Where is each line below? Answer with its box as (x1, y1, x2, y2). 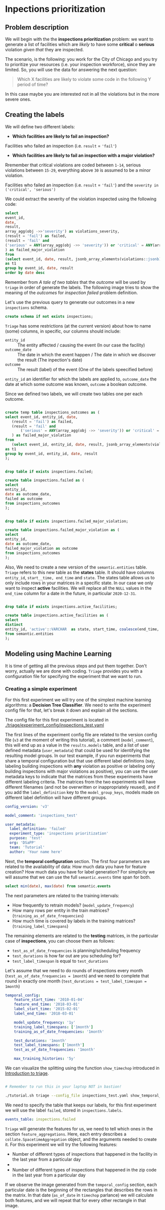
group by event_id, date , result (5, 265, 74, 271)
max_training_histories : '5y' (14, 1056, 76, 1061)
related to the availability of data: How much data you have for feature (5, 864, 146, 870)
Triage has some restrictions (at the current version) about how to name (5, 323, 151, 329)
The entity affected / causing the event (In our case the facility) (17, 342, 145, 348)
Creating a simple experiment (5, 685, 77, 692)
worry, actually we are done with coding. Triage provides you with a (5, 668, 143, 674)
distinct (5, 622, 23, 627)
